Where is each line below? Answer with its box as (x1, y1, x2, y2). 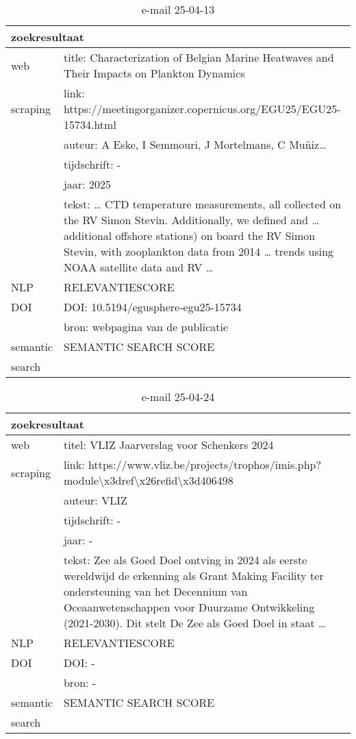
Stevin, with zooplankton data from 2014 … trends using (63, 243, 334, 259)
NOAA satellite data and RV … (63, 259, 214, 275)
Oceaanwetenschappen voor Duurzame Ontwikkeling (63, 599, 315, 615)
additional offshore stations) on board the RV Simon (63, 228, 316, 243)
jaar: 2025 (63, 176, 111, 192)
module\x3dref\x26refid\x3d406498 (63, 472, 233, 488)
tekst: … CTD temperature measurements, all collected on (63, 196, 342, 212)
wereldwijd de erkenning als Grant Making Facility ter (63, 568, 324, 583)
